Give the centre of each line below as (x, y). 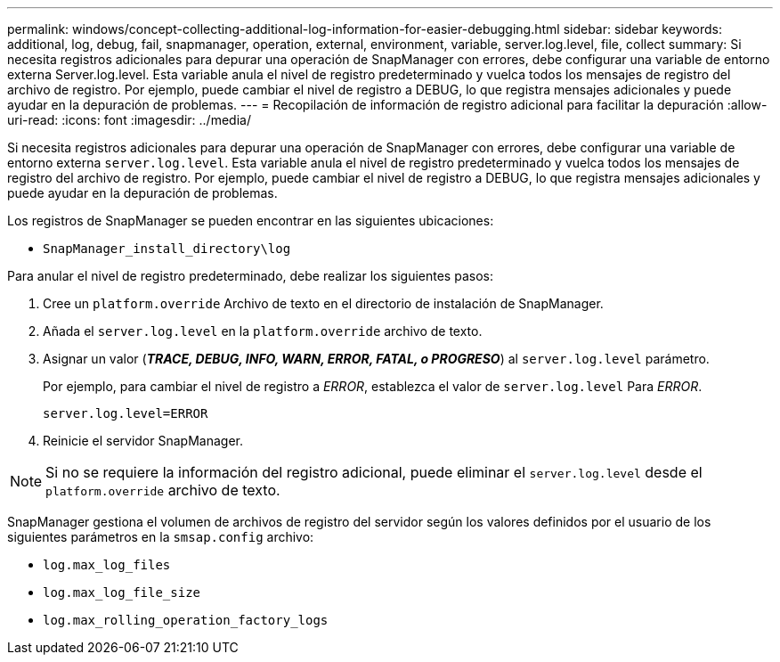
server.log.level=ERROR (126, 413)
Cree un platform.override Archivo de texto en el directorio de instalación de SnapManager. (323, 303)
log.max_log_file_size (122, 593)
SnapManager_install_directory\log (167, 249)
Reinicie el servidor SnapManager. (143, 441)
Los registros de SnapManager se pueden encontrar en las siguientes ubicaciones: (251, 221)
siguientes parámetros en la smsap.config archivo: (161, 537)
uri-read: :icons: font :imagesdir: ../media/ (129, 120)
